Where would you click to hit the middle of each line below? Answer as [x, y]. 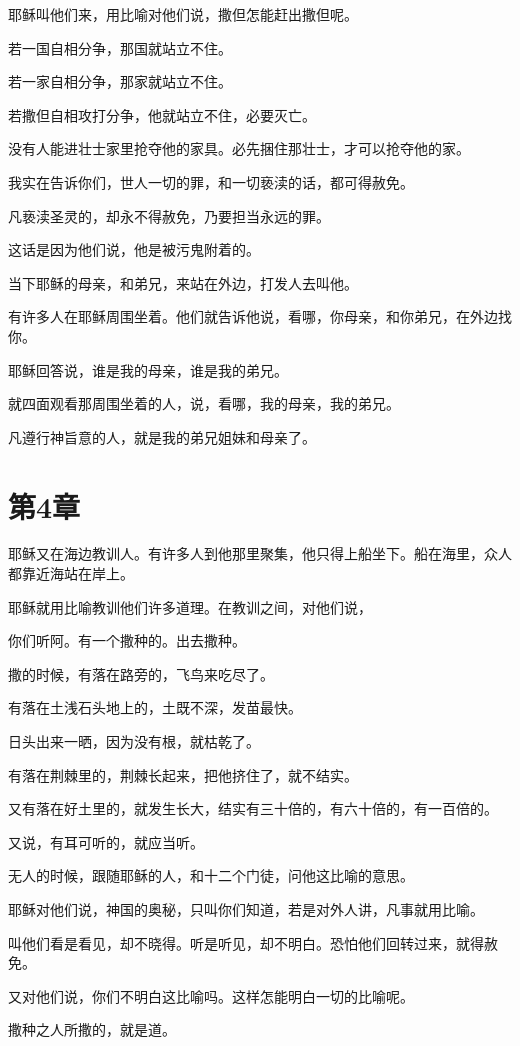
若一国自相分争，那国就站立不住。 [120, 47]
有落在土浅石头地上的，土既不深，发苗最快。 [155, 707]
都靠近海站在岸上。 [71, 573]
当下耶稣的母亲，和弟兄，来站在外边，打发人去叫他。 [183, 282]
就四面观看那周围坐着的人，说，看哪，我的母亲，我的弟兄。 [204, 403]
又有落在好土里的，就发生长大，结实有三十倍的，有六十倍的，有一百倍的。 [253, 808]
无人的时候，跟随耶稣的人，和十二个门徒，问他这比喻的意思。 [211, 875]
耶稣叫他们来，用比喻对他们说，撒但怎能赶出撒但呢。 [183, 14]
